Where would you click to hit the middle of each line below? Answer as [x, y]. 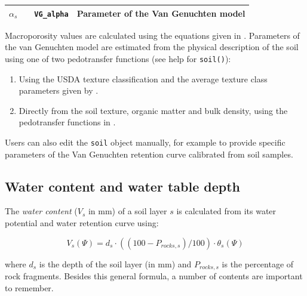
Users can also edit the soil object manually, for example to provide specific [145, 142]
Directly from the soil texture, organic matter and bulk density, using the [153, 110]
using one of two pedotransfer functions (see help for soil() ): [118, 58]
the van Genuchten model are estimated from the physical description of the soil [152, 47]
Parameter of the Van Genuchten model [161, 13]
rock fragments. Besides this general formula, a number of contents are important [154, 275]
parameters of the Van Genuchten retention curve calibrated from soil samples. [149, 154]
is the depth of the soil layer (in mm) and [115, 263]
